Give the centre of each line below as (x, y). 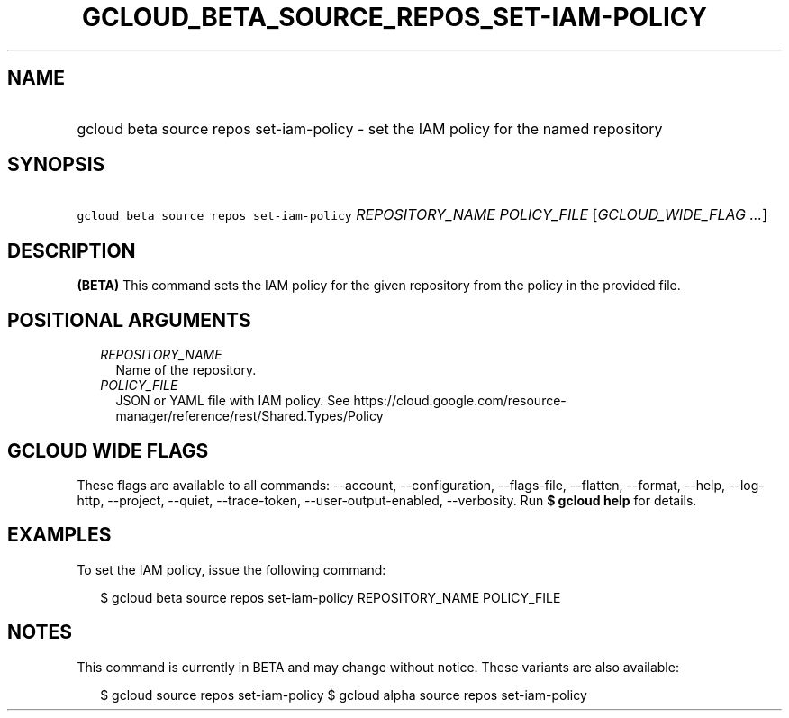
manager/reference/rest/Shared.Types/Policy (249, 416)
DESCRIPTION (72, 250)
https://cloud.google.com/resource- (460, 401)
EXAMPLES (59, 535)
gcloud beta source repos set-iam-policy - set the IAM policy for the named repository (370, 128)
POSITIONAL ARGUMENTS (129, 320)
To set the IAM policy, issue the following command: (231, 569)
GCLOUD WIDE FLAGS (108, 450)
